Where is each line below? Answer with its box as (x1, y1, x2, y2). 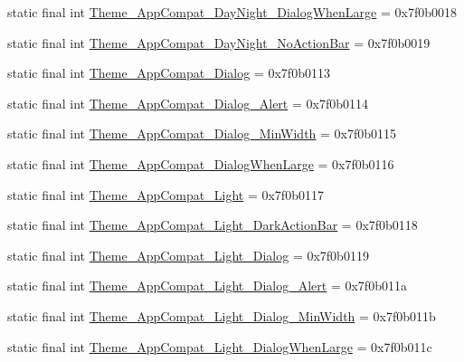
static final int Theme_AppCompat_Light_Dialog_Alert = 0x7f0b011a (7, 276, 407, 295)
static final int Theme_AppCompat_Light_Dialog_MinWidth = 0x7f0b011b (7, 306, 436, 325)
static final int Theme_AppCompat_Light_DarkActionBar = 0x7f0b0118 (7, 215, 418, 234)
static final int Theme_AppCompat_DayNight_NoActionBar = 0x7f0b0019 (7, 33, 431, 52)
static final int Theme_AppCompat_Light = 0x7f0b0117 (7, 185, 324, 204)
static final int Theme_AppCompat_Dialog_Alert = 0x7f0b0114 (7, 93, 368, 112)
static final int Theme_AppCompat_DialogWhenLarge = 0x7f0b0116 (7, 154, 394, 173)
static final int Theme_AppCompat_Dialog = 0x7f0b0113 (7, 63, 330, 82)
